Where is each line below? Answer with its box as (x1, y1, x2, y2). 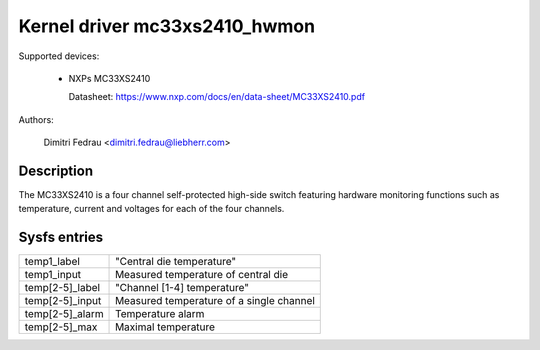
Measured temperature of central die (115, 268, 289, 282)
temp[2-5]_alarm (24, 307, 104, 321)
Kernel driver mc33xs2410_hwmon (18, 15, 315, 37)
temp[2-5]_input (24, 294, 102, 308)
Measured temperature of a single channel (115, 294, 315, 308)
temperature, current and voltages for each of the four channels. (18, 203, 285, 215)
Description (18, 162, 94, 179)
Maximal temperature (115, 320, 215, 334)
